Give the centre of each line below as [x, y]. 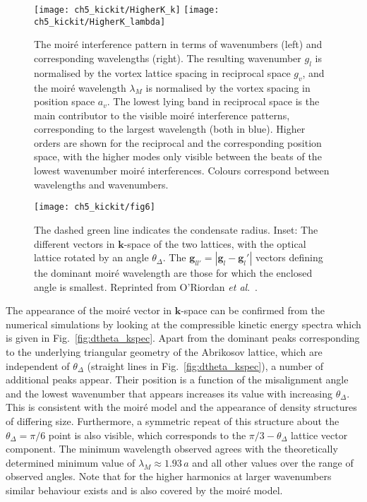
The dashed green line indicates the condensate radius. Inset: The [176, 229]
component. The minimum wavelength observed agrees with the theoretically [172, 449]
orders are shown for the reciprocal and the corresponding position [178, 142]
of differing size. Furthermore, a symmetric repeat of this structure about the [173, 421]
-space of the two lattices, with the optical [215, 243]
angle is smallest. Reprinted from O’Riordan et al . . [146, 286]
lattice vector [319, 435]
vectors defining [289, 257]
